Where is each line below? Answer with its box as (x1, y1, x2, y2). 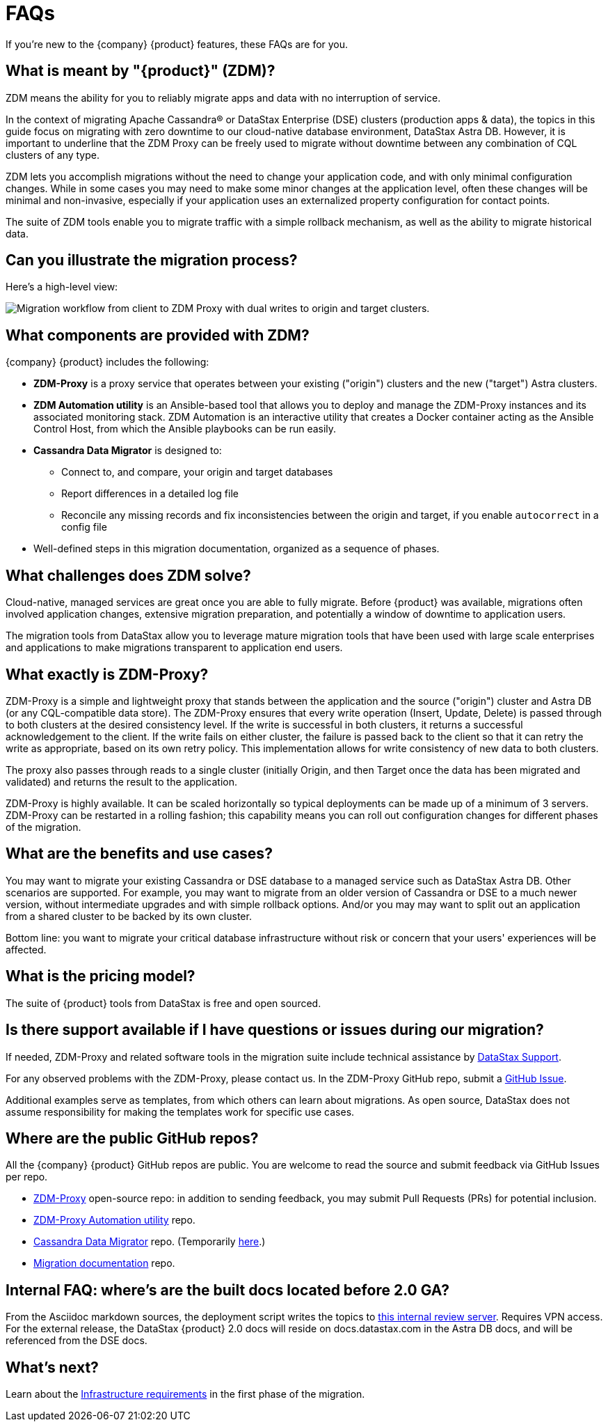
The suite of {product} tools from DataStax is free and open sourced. (6, 997, 321, 1009)
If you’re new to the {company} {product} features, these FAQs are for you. (6, 38, 349, 50)
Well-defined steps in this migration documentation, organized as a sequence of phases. (33, 543, 440, 555)
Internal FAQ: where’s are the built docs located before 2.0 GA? (6, 1281, 449, 1299)
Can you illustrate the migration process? (6, 251, 298, 270)
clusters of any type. (6, 148, 99, 161)
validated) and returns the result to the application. (6, 775, 238, 788)
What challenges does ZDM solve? (6, 566, 251, 584)
